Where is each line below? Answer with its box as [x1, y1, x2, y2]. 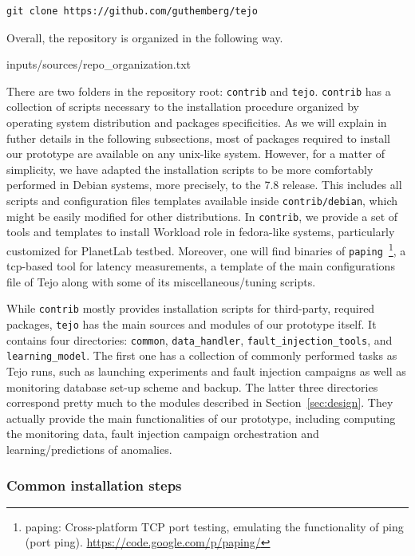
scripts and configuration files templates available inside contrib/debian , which [6, 192, 397, 208]
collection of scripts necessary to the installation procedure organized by [6, 98, 359, 115]
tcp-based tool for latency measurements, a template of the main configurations [6, 258, 395, 274]
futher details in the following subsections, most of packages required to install [6, 129, 390, 146]
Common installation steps [6, 475, 182, 495]
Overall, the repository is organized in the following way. [6, 29, 283, 45]
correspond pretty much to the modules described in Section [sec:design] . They [6, 394, 393, 411]
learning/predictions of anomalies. [6, 441, 172, 457]
